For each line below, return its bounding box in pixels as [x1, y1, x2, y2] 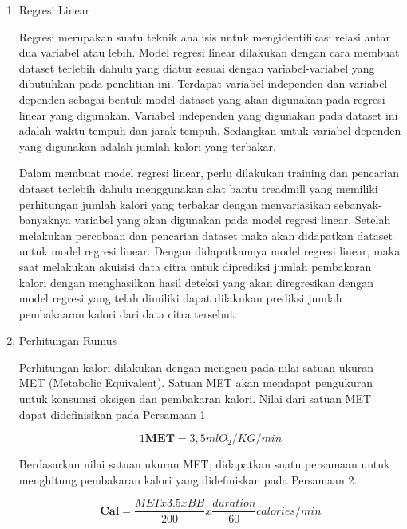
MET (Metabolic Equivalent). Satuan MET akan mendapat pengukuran [18, 374, 373, 391]
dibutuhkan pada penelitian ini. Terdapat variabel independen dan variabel [18, 75, 388, 92]
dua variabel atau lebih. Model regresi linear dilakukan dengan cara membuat [18, 44, 400, 61]
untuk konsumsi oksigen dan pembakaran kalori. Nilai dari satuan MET [18, 390, 372, 407]
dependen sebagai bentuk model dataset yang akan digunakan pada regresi [18, 90, 385, 107]
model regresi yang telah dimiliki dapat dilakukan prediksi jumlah [18, 290, 342, 306]
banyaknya [18, 211, 71, 228]
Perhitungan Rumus [18, 332, 117, 349]
